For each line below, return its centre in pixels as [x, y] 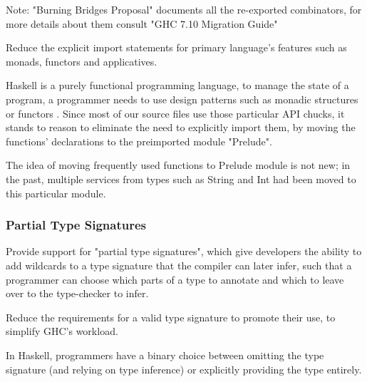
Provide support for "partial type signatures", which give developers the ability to [184, 251]
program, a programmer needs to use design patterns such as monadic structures [182, 99]
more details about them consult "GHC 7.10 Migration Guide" [142, 23]
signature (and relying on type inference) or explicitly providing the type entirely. [184, 369]
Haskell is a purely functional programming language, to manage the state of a [177, 85]
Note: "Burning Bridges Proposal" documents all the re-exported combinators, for [184, 9]
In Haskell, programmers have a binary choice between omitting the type [165, 355]
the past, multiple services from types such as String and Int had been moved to [181, 179]
